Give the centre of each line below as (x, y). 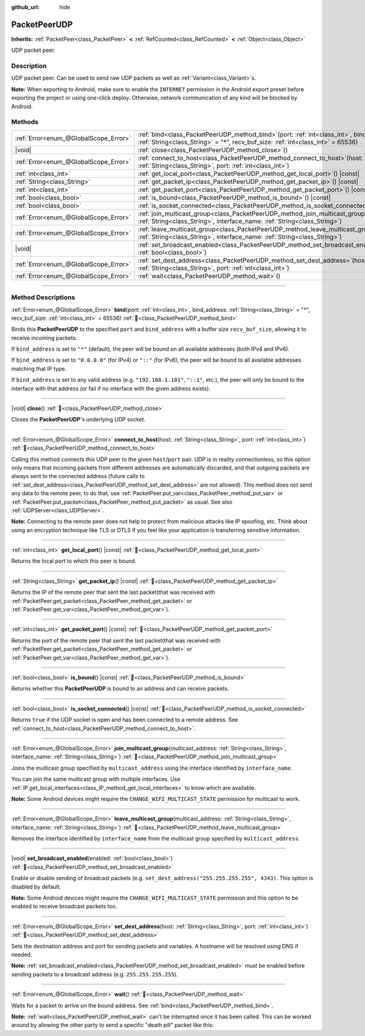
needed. (22, 954)
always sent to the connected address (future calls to (78, 476)
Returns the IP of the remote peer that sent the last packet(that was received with (113, 592)
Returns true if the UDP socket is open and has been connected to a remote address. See (125, 720)
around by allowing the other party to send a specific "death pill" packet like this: (113, 1025)
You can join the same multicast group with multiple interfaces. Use (96, 779)
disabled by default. (36, 887)
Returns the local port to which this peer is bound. (74, 561)
